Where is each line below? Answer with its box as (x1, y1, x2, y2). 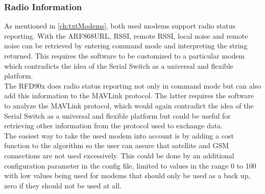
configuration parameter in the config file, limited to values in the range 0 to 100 (4, 160, 256, 171)
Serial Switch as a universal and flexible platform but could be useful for (4, 110, 231, 121)
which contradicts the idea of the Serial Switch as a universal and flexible (4, 60, 233, 71)
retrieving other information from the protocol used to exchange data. (4, 120, 223, 131)
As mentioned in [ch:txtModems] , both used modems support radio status (4, 20, 235, 31)
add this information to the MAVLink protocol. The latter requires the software (4, 90, 254, 101)
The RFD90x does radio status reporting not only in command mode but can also (4, 80, 261, 91)
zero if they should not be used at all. (4, 180, 122, 190)
